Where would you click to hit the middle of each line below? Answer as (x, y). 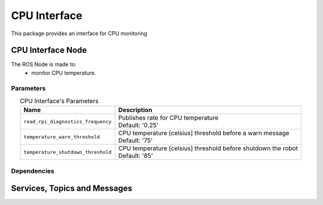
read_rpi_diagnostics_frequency (68, 121)
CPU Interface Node (49, 50)
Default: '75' (135, 141)
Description (135, 110)
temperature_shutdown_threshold (68, 152)
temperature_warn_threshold (62, 137)
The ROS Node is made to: (44, 64)
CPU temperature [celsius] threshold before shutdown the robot (208, 148)
